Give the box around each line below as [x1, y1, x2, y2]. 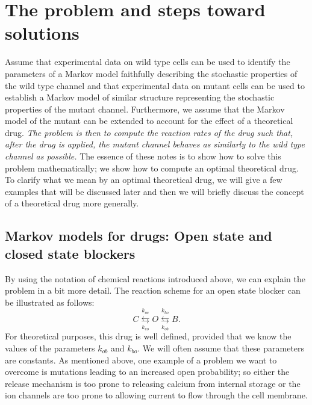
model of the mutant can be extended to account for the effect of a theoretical [5, 114, 293, 127]
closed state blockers [5, 244, 136, 262]
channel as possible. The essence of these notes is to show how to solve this [5, 150, 281, 162]
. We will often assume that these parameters [137, 341, 305, 354]
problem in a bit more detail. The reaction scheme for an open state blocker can [5, 284, 301, 297]
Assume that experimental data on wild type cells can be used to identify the [5, 55, 290, 68]
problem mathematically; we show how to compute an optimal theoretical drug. [5, 161, 299, 174]
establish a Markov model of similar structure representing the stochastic [5, 91, 275, 104]
